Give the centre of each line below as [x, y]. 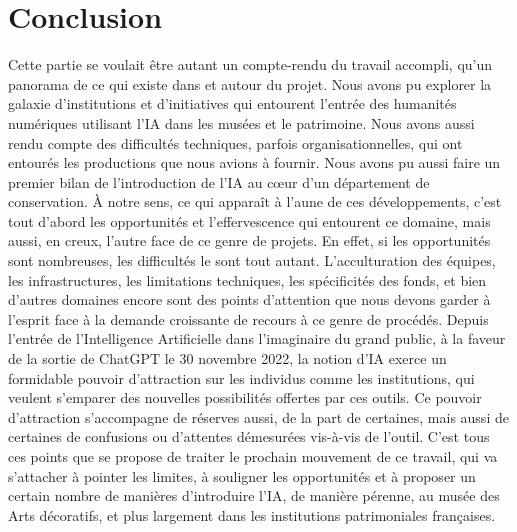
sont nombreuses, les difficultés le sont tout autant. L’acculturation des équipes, [252, 260]
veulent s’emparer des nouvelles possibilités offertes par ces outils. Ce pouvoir [245, 397]
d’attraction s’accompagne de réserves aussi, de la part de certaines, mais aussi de [258, 416]
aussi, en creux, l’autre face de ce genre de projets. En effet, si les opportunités [249, 240]
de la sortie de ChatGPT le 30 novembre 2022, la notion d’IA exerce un [227, 358]
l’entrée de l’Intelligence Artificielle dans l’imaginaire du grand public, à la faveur [257, 338]
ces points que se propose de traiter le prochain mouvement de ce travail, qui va [253, 456]
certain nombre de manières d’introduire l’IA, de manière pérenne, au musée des [254, 495]
